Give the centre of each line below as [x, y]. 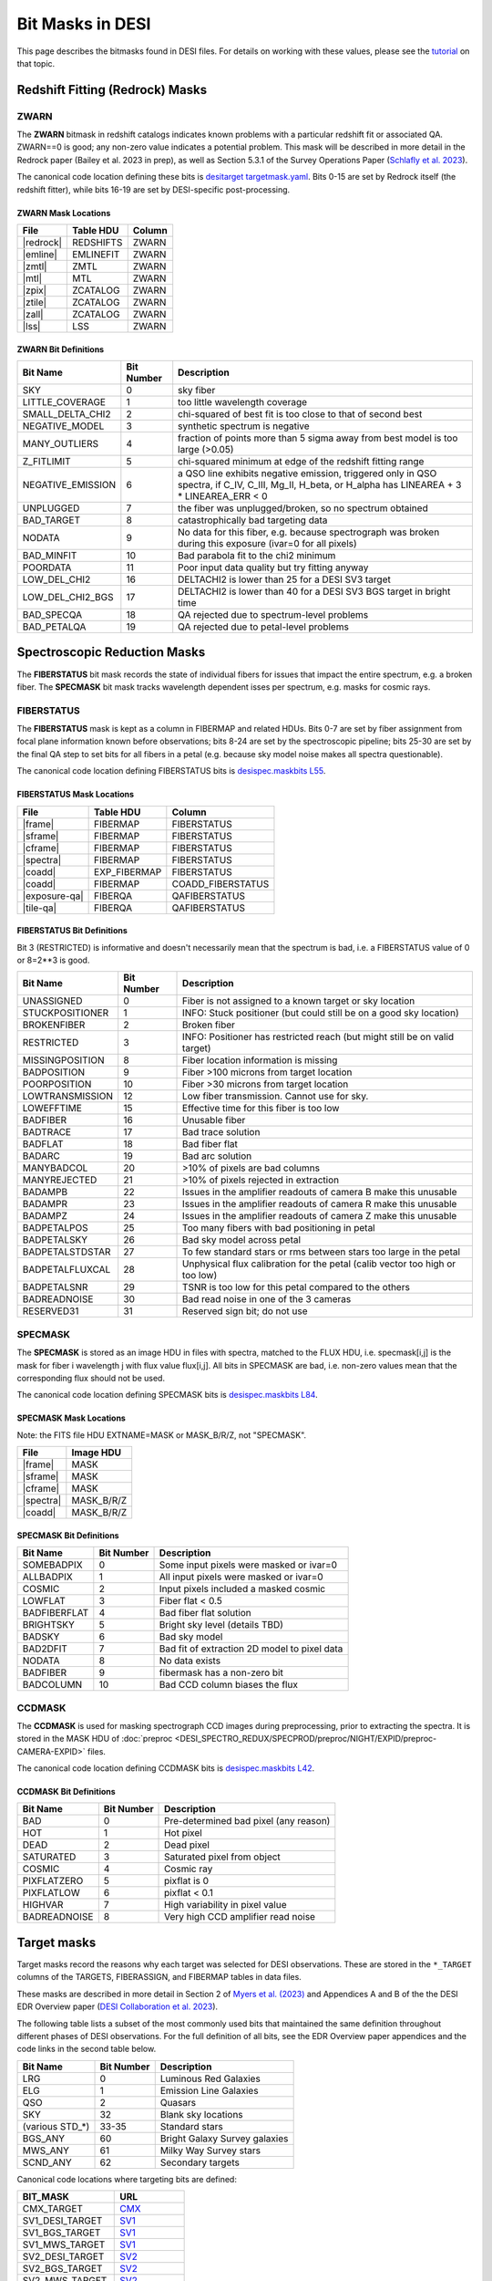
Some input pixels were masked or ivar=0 [248, 1565]
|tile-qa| [40, 908]
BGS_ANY [44, 2138]
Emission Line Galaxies [209, 2090]
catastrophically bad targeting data [253, 520]
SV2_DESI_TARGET [63, 2256]
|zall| [33, 315]
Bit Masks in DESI [84, 24]
